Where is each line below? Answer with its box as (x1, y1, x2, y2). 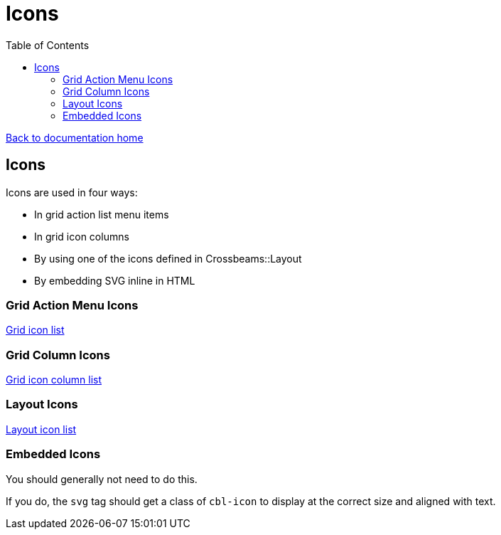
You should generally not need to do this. (6, 472, 198, 485)
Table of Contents (6, 38, 90, 51)
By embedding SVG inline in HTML (34, 274, 195, 287)
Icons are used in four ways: (6, 186, 138, 198)
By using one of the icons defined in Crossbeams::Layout (34, 252, 302, 265)
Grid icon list (6, 324, 65, 337)
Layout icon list (6, 423, 77, 435)
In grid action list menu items (34, 208, 169, 221)
